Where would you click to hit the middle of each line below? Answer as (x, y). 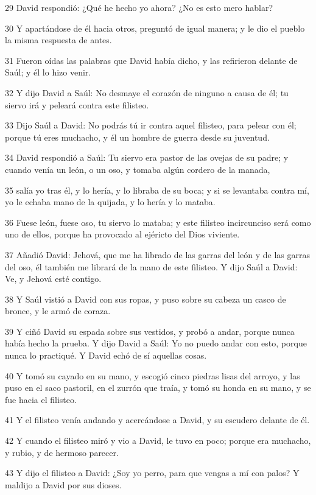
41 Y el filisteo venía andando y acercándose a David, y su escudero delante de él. (157, 420)
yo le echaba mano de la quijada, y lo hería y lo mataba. (110, 202)
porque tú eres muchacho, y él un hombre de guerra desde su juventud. (137, 137)
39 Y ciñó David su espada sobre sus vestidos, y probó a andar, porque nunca (150, 331)
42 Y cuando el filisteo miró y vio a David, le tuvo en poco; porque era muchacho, (158, 441)
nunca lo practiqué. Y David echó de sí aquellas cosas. (106, 355)
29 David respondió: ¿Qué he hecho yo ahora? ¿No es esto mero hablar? (139, 7)
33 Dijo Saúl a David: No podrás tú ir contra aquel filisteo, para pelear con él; (151, 125)
